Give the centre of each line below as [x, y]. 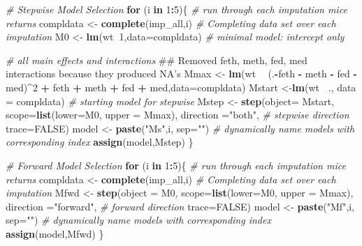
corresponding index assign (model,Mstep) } [100, 142]
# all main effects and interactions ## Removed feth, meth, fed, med [157, 60]
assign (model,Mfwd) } [55, 233]
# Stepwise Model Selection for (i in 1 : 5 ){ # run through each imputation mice [176, 9]
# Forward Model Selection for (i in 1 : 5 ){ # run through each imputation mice [176, 165]
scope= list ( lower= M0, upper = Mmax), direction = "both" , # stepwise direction [178, 115]
